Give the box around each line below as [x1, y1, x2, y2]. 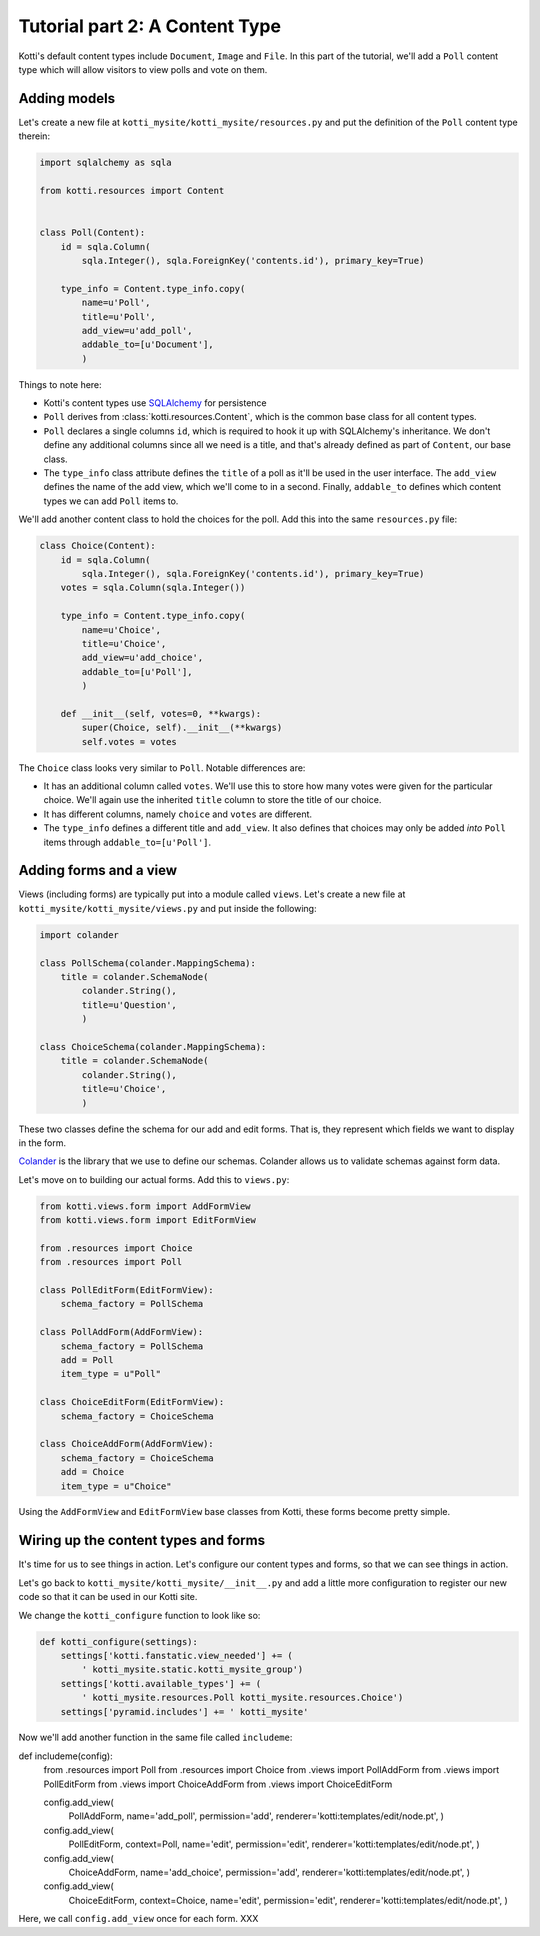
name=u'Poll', [81, 297, 151, 309]
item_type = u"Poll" [60, 1368, 162, 1380]
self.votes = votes [81, 736, 177, 747]
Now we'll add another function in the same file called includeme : [18, 1731, 293, 1744]
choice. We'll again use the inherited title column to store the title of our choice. [43, 794, 382, 806]
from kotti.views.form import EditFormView [39, 1215, 257, 1226]
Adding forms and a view [18, 862, 178, 879]
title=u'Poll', [81, 311, 157, 322]
